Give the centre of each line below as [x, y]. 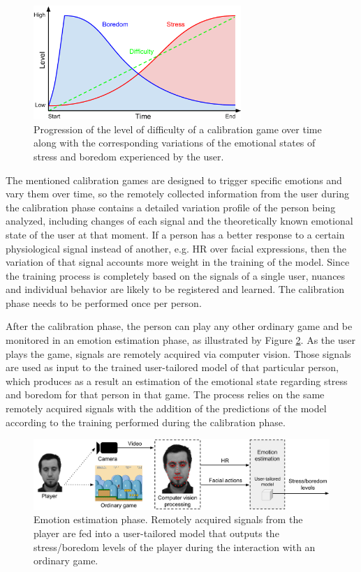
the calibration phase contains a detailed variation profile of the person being [171, 207]
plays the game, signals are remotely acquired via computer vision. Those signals [178, 353]
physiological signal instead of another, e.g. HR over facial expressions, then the [176, 248]
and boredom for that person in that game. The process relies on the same [165, 394]
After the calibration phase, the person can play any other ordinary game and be [179, 326]
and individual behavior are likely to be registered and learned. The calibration [175, 289]
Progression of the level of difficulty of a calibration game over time [178, 129]
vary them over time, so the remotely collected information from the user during [177, 194]
